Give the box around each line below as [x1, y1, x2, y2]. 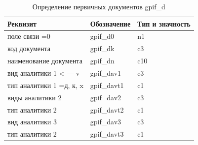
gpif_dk [90, 43, 115, 54]
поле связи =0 [7, 31, 50, 41]
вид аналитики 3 [7, 116, 57, 127]
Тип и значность [137, 18, 191, 29]
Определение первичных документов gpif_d [32, 1, 165, 11]
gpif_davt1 [90, 80, 124, 90]
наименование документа [7, 56, 82, 66]
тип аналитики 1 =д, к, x [7, 80, 83, 90]
